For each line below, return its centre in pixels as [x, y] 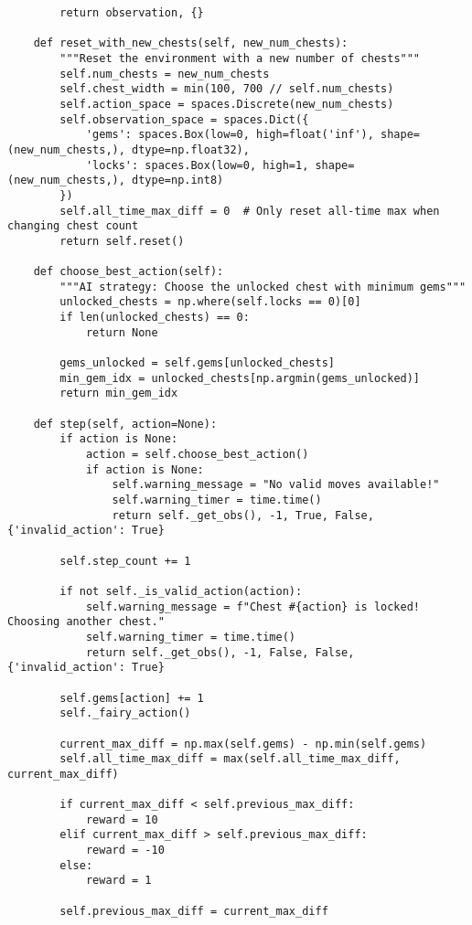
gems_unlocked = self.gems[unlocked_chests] [197, 363]
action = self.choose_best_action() [197, 455]
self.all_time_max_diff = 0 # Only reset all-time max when [250, 211]
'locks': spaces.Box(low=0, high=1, [197, 165]
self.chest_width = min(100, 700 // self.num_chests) [227, 89]
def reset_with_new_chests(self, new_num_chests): [191, 43]
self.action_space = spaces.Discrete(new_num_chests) [227, 104]
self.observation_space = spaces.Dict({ [184, 119]
